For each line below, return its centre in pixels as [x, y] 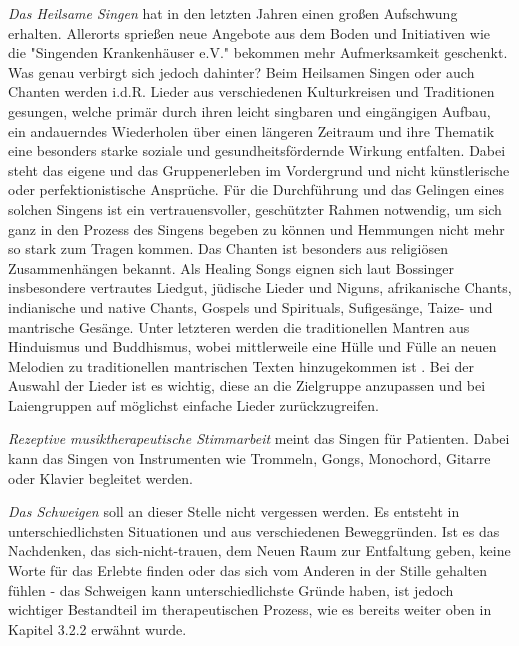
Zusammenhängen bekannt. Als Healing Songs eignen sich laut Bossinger [231, 267]
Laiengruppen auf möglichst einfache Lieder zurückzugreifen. [193, 404]
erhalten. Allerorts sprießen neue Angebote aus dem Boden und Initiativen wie [249, 32]
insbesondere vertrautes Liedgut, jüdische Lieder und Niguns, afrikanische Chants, [260, 287]
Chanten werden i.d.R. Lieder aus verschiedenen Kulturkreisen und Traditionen [251, 91]
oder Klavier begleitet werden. [100, 477]
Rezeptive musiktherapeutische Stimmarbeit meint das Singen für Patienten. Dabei [259, 438]
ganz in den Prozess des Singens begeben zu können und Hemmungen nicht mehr [256, 228]
